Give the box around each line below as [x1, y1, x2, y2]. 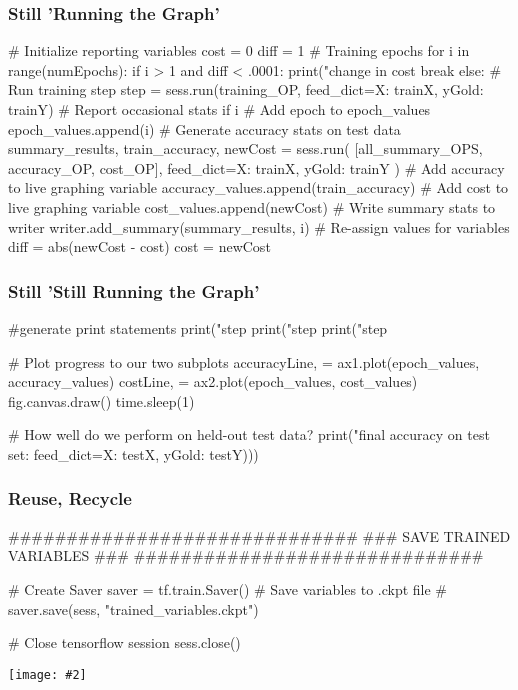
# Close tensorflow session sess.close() [8, 632, 241, 653]
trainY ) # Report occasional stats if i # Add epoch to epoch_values [8, 99, 431, 119]
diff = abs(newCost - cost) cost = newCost [8, 236, 271, 257]
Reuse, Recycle [8, 486, 132, 511]
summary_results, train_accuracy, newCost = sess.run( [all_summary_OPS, [8, 138, 483, 159]
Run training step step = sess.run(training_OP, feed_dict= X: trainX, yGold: [8, 79, 484, 100]
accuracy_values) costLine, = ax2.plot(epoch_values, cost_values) [8, 371, 418, 392]
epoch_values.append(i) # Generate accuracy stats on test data [8, 118, 401, 139]
